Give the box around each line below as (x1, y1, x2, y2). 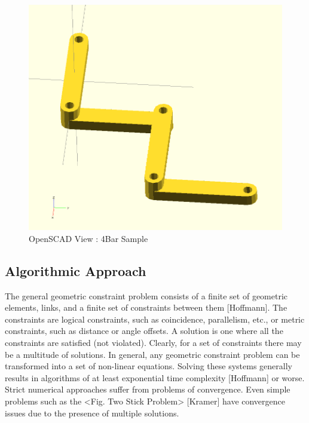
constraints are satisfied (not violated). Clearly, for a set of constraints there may (5, 336, 302, 348)
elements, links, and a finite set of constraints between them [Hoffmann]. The (5, 301, 287, 314)
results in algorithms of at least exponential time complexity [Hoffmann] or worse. (5, 371, 305, 384)
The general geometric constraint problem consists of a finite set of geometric (5, 289, 288, 302)
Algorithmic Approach (5, 261, 146, 280)
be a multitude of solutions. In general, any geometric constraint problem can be (5, 348, 300, 360)
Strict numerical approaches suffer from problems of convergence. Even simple (5, 383, 290, 396)
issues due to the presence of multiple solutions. (5, 406, 179, 419)
